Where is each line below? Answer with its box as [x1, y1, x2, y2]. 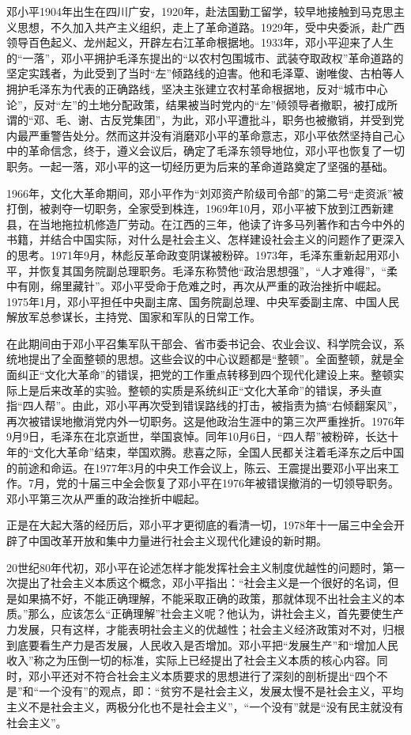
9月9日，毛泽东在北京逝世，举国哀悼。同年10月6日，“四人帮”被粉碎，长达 [6, 428, 388, 445]
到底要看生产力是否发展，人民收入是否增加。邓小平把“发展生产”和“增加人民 [6, 636, 398, 653]
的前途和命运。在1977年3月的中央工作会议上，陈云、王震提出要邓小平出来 [6, 459, 388, 475]
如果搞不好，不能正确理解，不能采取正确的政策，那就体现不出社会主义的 [17, 589, 394, 606]
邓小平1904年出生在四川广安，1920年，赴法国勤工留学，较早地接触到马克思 [6, 3, 394, 19]
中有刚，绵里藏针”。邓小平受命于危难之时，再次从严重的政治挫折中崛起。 [6, 278, 388, 294]
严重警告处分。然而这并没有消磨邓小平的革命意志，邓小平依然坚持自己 [28, 127, 394, 143]
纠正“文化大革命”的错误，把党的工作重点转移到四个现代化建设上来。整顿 [17, 366, 394, 383]
